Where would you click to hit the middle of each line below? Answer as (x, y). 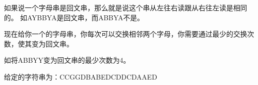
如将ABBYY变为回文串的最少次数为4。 (67, 60)
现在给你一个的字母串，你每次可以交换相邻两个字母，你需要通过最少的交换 (126, 34)
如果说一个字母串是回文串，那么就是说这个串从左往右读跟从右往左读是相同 (126, 7)
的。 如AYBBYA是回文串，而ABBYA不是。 (74, 17)
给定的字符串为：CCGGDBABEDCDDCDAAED (81, 76)
